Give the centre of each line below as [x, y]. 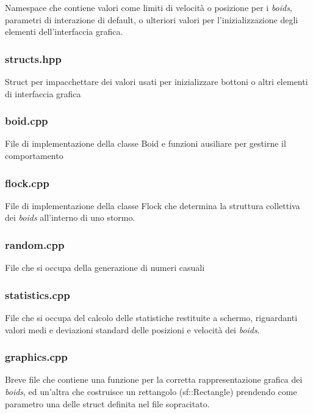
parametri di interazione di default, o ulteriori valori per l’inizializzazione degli [152, 19]
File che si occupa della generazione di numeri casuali [105, 268]
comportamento [34, 155]
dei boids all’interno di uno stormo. [70, 217]
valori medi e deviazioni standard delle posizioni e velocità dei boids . [132, 329]
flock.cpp [27, 183]
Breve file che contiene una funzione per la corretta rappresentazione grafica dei [154, 379]
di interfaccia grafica [43, 93]
